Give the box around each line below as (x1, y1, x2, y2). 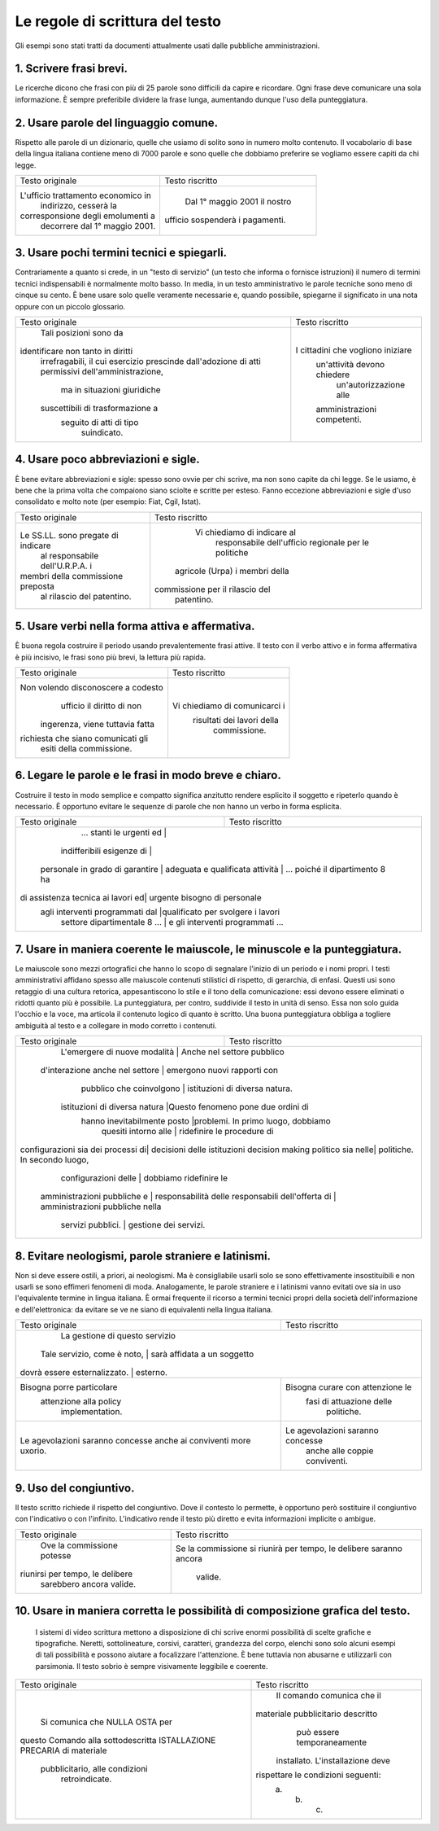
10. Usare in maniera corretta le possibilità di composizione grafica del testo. (15, 1604, 411, 1618)
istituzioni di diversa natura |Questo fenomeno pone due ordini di (60, 1102, 309, 1113)
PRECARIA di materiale (20, 1745, 107, 1756)
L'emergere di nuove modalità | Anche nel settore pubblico (60, 1046, 285, 1058)
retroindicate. (60, 1773, 112, 1785)
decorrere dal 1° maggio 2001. (40, 220, 156, 231)
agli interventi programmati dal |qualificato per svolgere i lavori (40, 906, 280, 918)
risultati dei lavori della (192, 714, 280, 725)
